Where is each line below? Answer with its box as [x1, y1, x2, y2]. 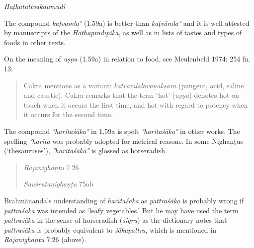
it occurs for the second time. [23, 109, 113, 120]
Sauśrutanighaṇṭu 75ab [23, 179, 93, 189]
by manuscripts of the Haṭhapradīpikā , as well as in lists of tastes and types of [4, 27, 242, 38]
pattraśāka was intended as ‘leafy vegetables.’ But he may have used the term [4, 205, 239, 215]
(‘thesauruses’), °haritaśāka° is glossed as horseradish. [4, 145, 167, 156]
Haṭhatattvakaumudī [4, 1, 65, 11]
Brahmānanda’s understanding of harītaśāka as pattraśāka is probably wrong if [4, 195, 244, 205]
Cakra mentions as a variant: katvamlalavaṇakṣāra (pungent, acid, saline [23, 80, 244, 90]
